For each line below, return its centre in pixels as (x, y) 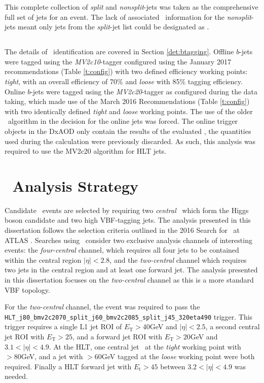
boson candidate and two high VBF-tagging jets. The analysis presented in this (128, 220)
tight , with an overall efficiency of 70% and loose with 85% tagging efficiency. (124, 81)
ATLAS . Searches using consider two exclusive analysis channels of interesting (128, 240)
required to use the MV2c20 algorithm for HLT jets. (86, 151)
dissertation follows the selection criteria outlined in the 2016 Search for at (122, 230)
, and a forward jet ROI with (117, 337)
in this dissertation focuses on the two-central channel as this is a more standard (129, 279)
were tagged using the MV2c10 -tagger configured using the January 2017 (118, 61)
